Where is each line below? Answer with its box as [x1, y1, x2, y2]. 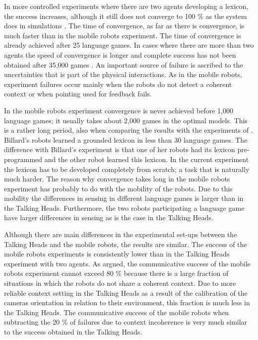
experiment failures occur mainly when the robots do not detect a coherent [4, 79, 232, 89]
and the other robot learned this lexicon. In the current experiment [44, 154, 249, 164]
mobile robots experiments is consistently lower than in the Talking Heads [4, 249, 230, 259]
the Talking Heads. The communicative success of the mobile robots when [4, 307, 229, 317]
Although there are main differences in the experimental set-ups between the [4, 229, 237, 240]
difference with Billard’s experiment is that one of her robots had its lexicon [4, 144, 235, 155]
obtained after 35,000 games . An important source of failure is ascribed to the [4, 59, 243, 70]
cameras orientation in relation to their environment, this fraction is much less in [4, 297, 250, 308]
